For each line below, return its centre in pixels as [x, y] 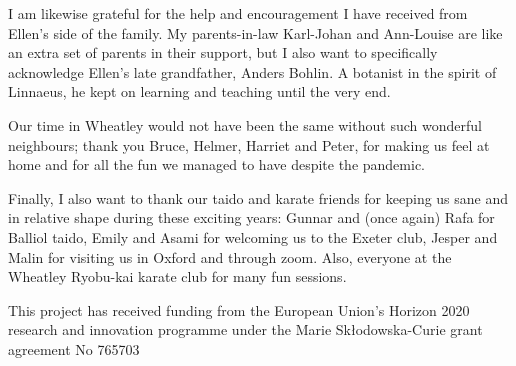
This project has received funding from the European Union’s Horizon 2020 [239, 309]
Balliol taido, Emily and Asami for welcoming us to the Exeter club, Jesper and [253, 236]
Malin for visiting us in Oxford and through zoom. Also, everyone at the [230, 256]
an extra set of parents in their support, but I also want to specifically [223, 52]
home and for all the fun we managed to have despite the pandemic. [216, 164]
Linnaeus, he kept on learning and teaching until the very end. [199, 91]
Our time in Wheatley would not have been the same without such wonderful [245, 124]
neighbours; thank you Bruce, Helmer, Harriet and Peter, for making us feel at [249, 144]
